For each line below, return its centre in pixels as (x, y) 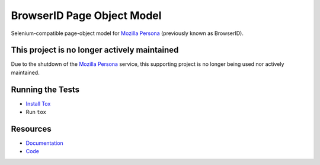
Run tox (36, 112)
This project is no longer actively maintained (95, 50)
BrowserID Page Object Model (86, 15)
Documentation (44, 143)
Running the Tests (45, 89)
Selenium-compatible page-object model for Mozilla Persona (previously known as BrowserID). (127, 33)
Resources (31, 128)
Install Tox (38, 103)
